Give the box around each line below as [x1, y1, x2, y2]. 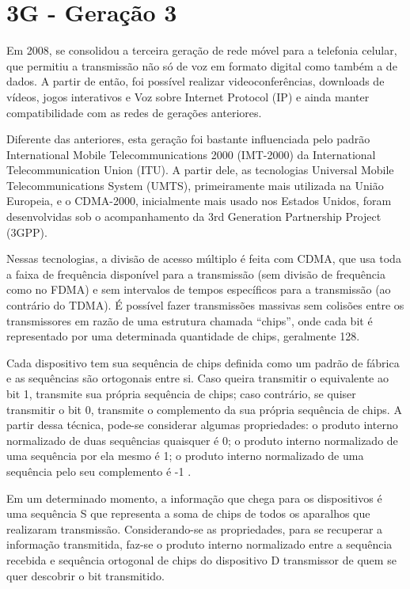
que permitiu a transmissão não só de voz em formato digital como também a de [6, 57, 397, 74]
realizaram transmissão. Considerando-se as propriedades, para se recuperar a [6, 520, 383, 537]
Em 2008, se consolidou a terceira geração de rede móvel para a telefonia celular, [6, 42, 397, 59]
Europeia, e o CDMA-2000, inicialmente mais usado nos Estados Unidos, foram [6, 192, 392, 209]
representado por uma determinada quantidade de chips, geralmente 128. [6, 328, 360, 344]
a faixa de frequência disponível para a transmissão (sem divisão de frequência [6, 265, 385, 282]
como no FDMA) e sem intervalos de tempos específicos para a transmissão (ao [6, 281, 391, 298]
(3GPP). [6, 223, 47, 240]
